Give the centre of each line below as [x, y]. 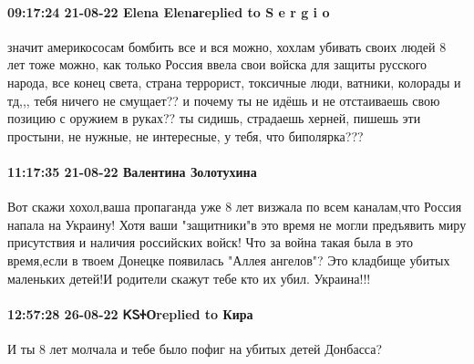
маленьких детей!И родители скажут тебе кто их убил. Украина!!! [189, 278]
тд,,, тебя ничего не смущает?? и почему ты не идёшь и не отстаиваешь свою [224, 100]
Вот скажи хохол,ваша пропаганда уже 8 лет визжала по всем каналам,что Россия [235, 207]
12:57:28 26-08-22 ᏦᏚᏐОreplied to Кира [130, 313]
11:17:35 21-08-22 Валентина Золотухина [132, 171]
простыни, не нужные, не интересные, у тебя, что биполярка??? [185, 135]
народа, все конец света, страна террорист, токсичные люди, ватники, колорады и [234, 82]
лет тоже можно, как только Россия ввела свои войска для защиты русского [217, 64]
